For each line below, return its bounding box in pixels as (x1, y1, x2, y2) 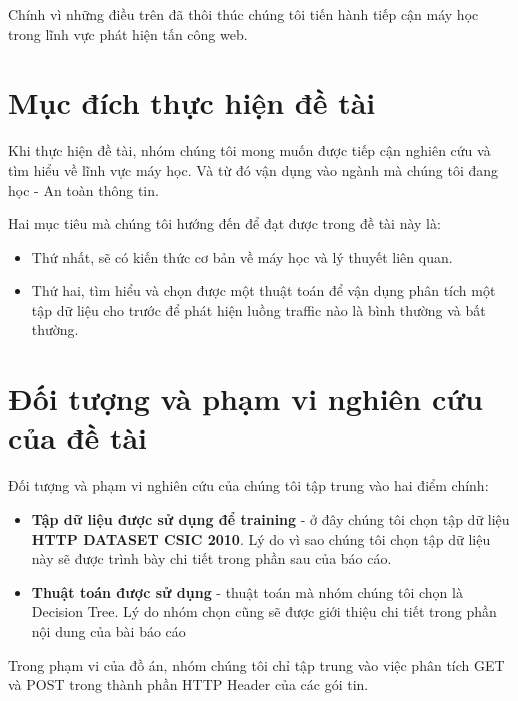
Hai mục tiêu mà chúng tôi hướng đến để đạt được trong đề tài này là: (8, 213, 441, 234)
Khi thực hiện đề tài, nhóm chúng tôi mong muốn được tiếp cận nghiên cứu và (8, 140, 491, 161)
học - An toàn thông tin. (8, 179, 159, 200)
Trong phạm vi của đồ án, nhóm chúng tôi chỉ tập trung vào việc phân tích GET (8, 654, 505, 675)
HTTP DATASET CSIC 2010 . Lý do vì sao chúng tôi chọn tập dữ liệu (31, 528, 491, 549)
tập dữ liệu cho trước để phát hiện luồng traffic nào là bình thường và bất (31, 299, 486, 320)
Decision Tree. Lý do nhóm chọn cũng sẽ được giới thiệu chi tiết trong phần (31, 601, 497, 622)
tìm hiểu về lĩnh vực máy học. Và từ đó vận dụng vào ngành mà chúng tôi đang (8, 159, 499, 180)
